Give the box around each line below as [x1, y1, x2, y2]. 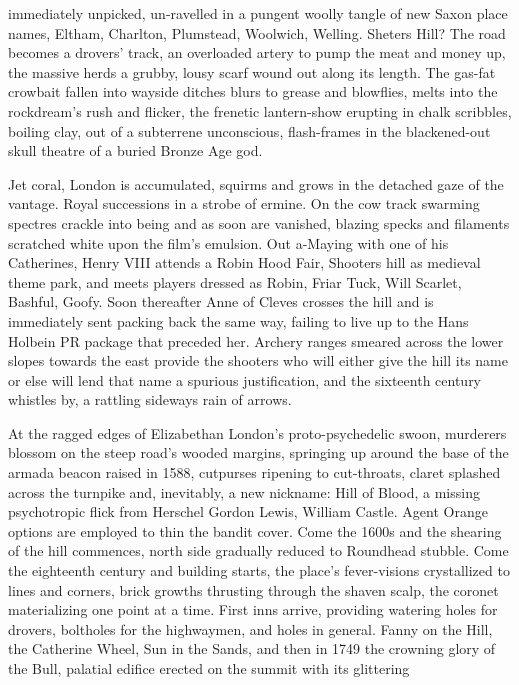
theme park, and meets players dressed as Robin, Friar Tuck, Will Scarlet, [8, 271, 462, 292]
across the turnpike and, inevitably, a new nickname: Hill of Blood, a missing [8, 481, 480, 502]
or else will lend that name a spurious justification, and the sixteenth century [8, 369, 482, 390]
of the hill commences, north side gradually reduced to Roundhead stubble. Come [8, 540, 509, 561]
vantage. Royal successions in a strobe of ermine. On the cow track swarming [8, 193, 480, 214]
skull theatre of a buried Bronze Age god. [8, 140, 263, 161]
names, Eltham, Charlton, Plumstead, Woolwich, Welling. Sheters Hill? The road [8, 22, 506, 43]
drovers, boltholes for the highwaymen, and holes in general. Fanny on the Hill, [8, 618, 493, 639]
